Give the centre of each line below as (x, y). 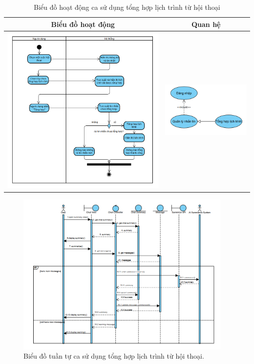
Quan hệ (206, 24)
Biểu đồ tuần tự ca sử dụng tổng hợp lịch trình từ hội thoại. (114, 356)
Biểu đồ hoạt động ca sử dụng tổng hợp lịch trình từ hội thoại (127, 7)
